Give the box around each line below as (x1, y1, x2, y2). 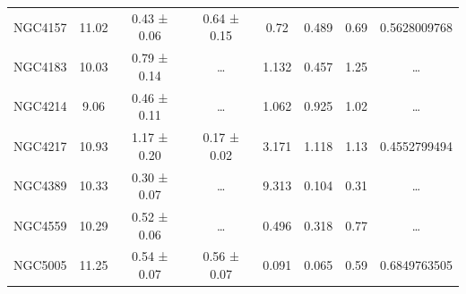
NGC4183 (13, 56, 67, 75)
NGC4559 (13, 215, 67, 234)
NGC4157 (13, 17, 67, 36)
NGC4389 (13, 176, 67, 195)
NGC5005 (13, 256, 67, 274)
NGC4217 (13, 136, 67, 155)
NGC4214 (13, 97, 67, 115)
